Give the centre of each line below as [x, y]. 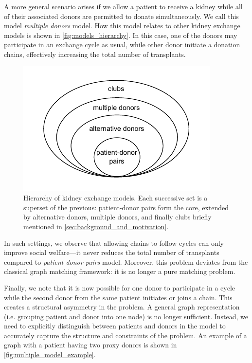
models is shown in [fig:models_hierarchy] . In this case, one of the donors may [121, 35]
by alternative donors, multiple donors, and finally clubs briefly [117, 217]
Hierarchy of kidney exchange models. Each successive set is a [116, 198]
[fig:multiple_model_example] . [50, 354]
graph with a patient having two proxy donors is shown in [90, 345]
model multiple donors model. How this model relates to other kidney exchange [122, 26]
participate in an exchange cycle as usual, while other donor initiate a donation [122, 45]
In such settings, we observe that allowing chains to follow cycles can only [114, 243]
